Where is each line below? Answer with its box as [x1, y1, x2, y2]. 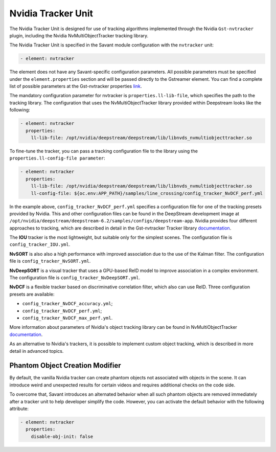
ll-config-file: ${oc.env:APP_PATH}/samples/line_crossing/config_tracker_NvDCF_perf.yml [31, 190, 263, 196]
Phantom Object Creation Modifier [9, 361, 121, 370]
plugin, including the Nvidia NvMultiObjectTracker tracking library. [9, 32, 149, 38]
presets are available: [9, 291, 55, 297]
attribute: [9, 405, 29, 412]
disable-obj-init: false [31, 434, 94, 439]
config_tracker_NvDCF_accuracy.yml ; [22, 301, 113, 307]
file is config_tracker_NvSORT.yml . [9, 258, 91, 264]
